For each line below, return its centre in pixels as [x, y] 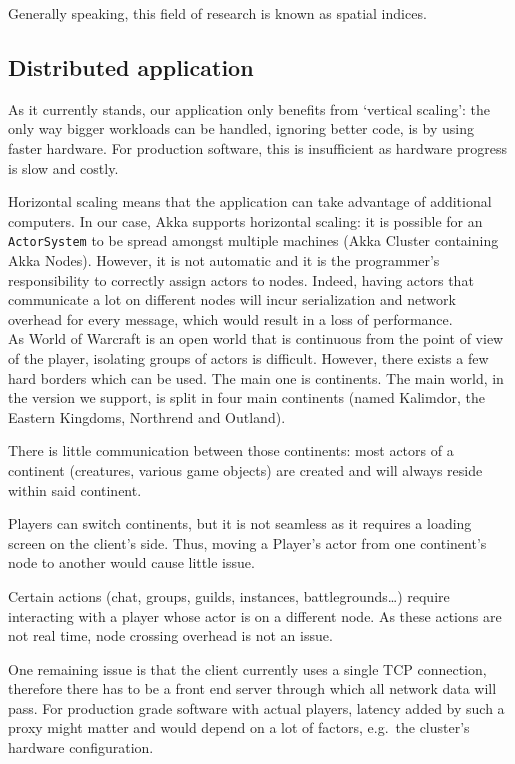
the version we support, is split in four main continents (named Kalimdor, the [246, 397]
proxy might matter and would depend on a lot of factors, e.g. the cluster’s [239, 727]
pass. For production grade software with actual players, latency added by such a [256, 707]
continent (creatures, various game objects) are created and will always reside [245, 469]
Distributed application [131, 66]
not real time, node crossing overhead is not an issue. [170, 635]
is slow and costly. [63, 167]
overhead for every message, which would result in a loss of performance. [230, 318]
